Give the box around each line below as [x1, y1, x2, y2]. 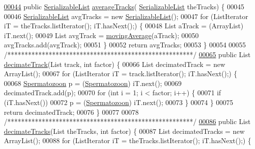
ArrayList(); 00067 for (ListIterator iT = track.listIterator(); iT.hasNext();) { [4, 68, 237, 79]
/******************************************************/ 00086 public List [4, 116, 251, 127]
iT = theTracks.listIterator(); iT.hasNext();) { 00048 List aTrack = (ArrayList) [4, 21, 244, 31]
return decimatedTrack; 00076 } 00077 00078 [4, 106, 139, 117]
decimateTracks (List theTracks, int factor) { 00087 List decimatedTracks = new [4, 126, 245, 136]
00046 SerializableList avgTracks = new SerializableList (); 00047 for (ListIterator [4, 11, 249, 21]
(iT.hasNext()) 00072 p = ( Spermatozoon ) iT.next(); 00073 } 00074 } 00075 [4, 97, 233, 107]
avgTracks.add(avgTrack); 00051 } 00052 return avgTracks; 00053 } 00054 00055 [4, 40, 246, 50]
